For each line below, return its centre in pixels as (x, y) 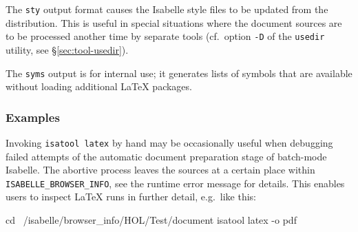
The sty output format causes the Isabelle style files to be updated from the (167, 9)
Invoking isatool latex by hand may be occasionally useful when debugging (169, 142)
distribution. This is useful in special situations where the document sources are (174, 22)
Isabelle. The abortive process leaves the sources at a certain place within (160, 170)
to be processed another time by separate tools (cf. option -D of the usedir (165, 36)
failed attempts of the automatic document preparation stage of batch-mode (166, 156)
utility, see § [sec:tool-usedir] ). (67, 49)
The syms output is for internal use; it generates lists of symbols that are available (179, 73)
